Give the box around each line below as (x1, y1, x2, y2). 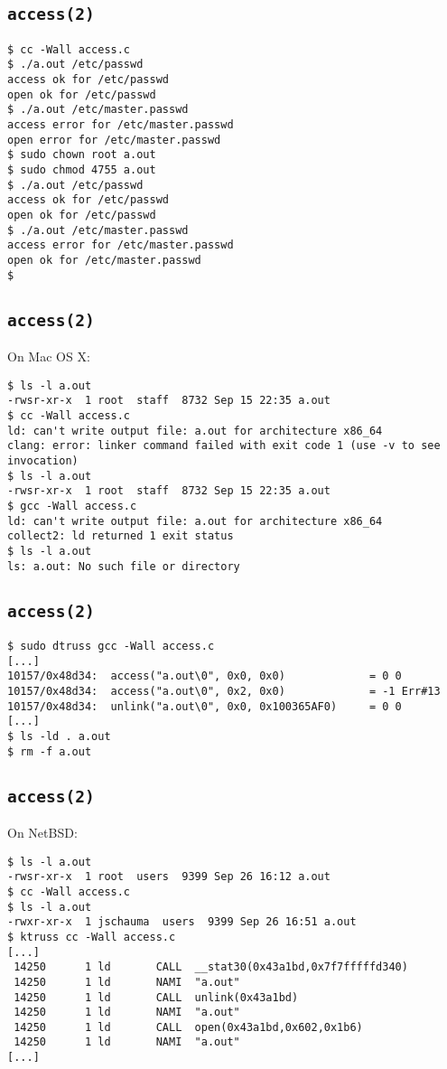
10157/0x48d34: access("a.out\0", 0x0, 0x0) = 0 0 (7, 670, 402, 683)
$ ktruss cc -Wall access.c (7, 930, 176, 943)
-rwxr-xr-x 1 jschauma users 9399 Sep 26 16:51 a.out (7, 915, 357, 929)
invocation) (7, 454, 79, 467)
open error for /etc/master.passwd (7, 133, 221, 146)
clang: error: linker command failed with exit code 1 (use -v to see (7, 439, 441, 453)
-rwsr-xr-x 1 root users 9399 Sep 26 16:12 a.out (7, 870, 331, 884)
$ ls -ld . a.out (7, 729, 111, 743)
